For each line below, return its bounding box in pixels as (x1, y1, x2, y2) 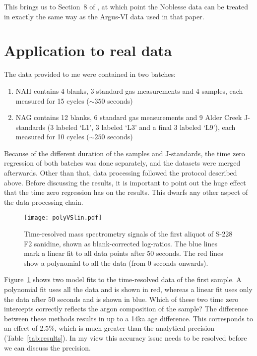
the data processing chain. (4, 196, 83, 207)
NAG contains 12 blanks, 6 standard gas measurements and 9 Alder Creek (15, 112, 242, 122)
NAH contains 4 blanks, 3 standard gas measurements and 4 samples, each (15, 85, 243, 96)
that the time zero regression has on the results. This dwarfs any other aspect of (4, 187, 248, 197)
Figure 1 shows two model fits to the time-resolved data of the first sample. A (4, 274, 242, 285)
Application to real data (4, 40, 172, 60)
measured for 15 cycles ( (15, 95, 89, 106)
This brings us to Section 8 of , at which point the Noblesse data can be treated (4, 1, 249, 11)
